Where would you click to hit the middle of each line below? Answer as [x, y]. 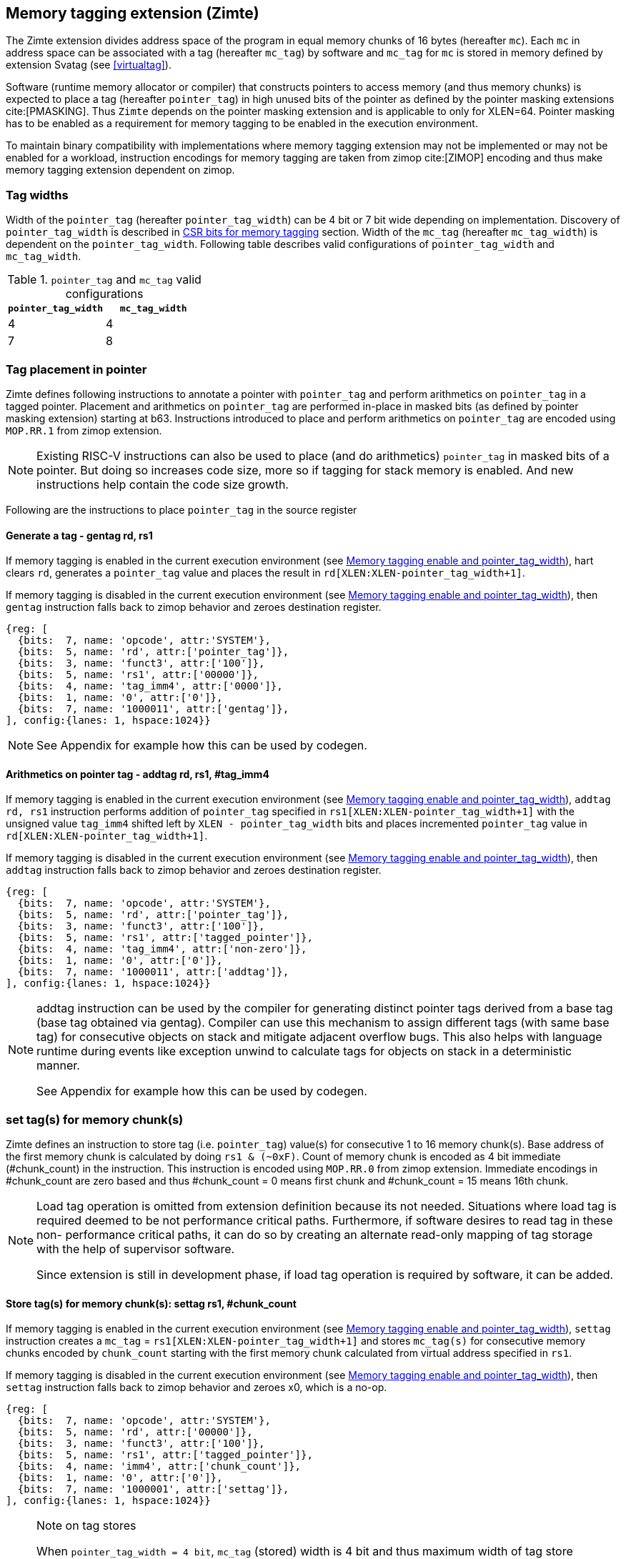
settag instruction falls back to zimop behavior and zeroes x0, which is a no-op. [197, 1388]
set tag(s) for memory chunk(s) [95, 1119]
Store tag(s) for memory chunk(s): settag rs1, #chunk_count [151, 1303]
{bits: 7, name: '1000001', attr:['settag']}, [153, 1489]
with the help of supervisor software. [136, 1249]
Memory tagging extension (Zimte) [133, 13]
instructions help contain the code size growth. [163, 484]
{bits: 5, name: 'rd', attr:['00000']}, [135, 1432]
